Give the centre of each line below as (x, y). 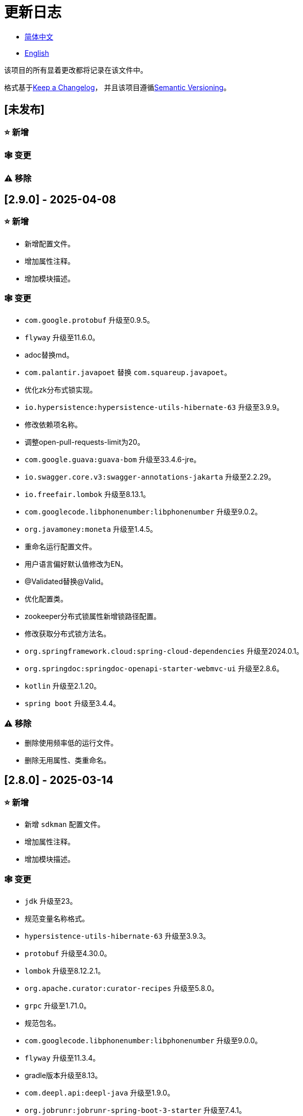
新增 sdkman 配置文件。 (65, 824)
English (37, 53)
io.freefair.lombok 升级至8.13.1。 (88, 494)
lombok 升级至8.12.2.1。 (65, 971)
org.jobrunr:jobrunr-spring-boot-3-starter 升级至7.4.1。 (135, 1110)
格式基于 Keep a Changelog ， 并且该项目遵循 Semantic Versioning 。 (117, 87)
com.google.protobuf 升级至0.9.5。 (89, 320)
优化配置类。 (46, 599)
